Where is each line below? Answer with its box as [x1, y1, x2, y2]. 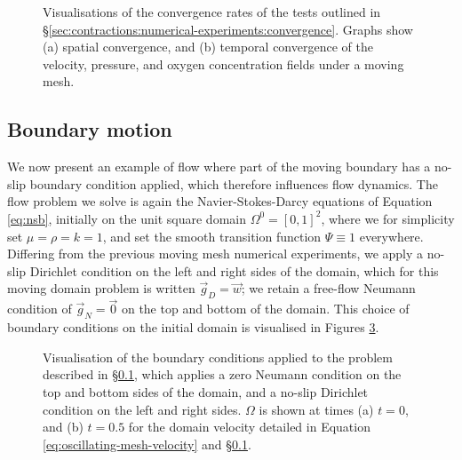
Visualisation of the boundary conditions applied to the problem [43, 347, 393, 366]
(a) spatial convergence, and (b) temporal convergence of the [43, 37, 373, 56]
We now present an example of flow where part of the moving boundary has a [7, 157, 431, 176]
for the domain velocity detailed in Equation [128, 417, 370, 436]
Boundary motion [7, 115, 172, 143]
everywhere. [359, 226, 424, 245]
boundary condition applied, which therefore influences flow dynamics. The [29, 174, 438, 193]
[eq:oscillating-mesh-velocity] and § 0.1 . [43, 434, 251, 453]
